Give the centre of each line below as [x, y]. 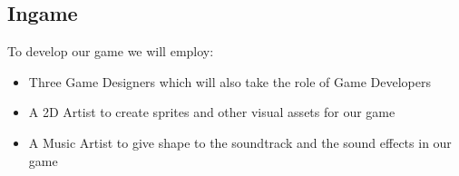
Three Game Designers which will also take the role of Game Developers [229, 81]
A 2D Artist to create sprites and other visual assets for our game [212, 112]
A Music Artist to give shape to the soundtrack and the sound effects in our [240, 142]
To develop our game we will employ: [111, 51]
